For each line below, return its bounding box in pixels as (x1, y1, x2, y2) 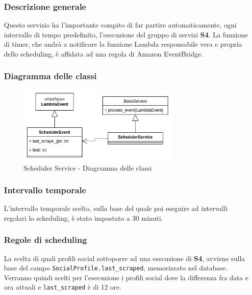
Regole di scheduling (4, 234, 87, 246)
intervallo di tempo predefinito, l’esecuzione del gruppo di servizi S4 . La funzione (4, 29, 248, 39)
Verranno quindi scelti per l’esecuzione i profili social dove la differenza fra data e (4, 272, 249, 282)
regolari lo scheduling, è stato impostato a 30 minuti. (4, 212, 163, 223)
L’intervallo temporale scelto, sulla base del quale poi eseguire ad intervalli (4, 203, 228, 213)
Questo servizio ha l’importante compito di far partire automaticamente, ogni (4, 20, 237, 30)
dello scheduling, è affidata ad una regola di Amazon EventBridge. (4, 49, 203, 59)
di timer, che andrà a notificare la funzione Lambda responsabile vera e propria (4, 39, 242, 49)
